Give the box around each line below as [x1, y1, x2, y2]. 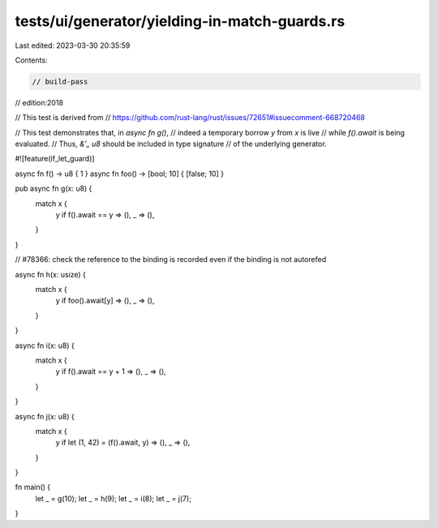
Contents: [15, 55, 48, 65]
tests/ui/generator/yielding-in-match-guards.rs [15, 12, 346, 30]
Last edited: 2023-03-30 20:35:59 [15, 41, 131, 50]
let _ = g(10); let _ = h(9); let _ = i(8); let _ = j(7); [35, 493, 192, 503]
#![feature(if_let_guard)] [15, 154, 95, 164]
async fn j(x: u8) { [15, 411, 75, 421]
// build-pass [32, 77, 88, 86]
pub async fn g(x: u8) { [15, 183, 92, 194]
